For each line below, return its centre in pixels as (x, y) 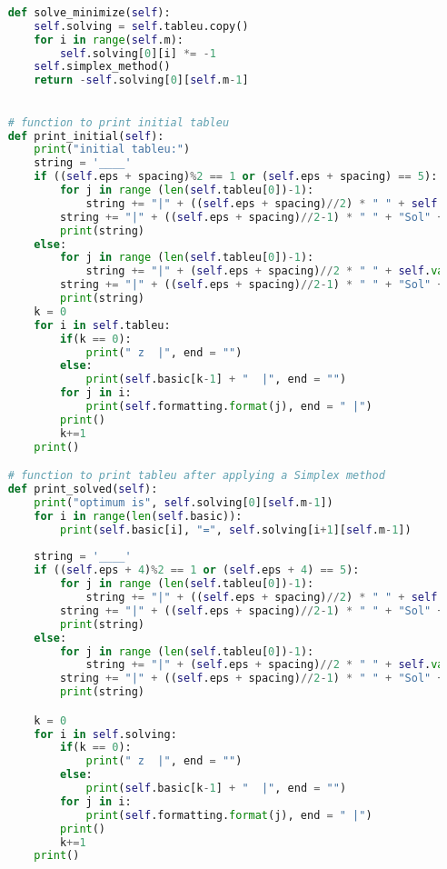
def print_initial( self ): (86, 136)
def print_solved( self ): (83, 489)
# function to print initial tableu (119, 122)
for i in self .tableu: (102, 325)
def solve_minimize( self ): (89, 12)
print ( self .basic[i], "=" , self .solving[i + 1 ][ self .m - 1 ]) (235, 529)
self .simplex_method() (102, 67)
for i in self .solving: (105, 734)
